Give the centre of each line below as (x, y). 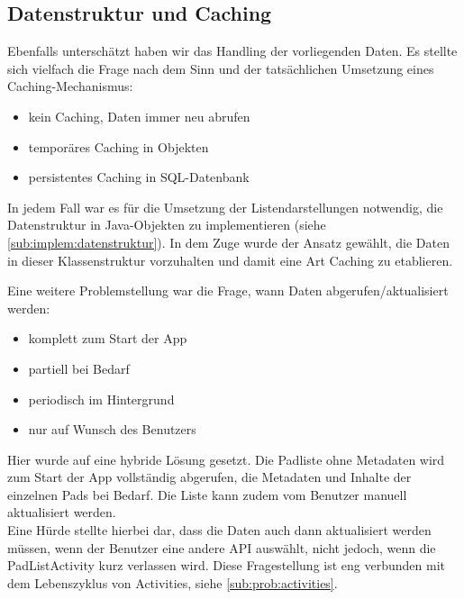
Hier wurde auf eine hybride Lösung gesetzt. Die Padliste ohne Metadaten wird (226, 459)
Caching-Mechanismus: (70, 86)
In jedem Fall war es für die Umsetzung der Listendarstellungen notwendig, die (225, 207)
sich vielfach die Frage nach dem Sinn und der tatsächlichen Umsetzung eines (221, 68)
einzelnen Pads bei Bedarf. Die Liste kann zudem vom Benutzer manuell (207, 494)
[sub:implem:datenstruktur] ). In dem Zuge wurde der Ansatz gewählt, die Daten (229, 242)
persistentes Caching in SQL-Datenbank (139, 177)
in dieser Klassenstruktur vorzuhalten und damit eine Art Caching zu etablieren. (230, 260)
